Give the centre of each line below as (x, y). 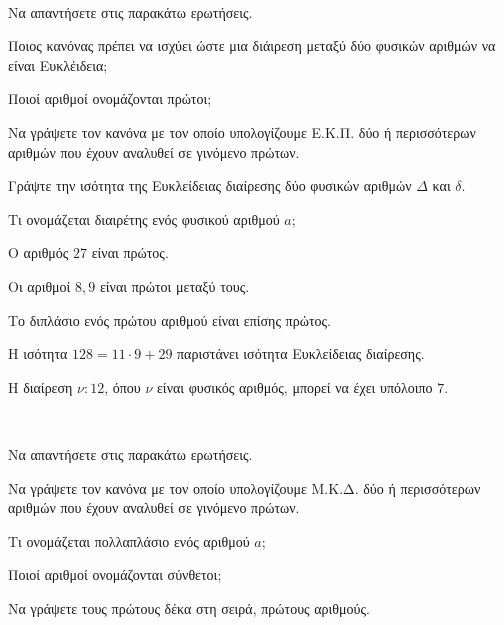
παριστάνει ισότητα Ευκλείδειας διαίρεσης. (301, 353)
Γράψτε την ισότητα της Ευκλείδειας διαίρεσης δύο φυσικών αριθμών (210, 185)
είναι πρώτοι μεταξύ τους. (174, 285)
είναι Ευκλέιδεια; (58, 64)
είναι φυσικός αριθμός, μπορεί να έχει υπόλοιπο (294, 386)
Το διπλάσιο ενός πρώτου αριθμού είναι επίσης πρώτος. (169, 319)
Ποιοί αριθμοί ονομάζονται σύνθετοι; (115, 574)
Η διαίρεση (40, 386)
